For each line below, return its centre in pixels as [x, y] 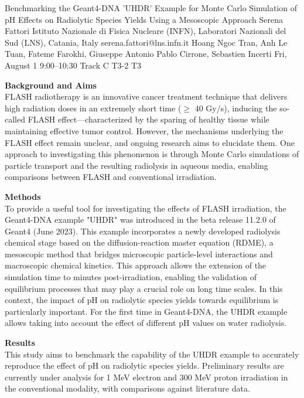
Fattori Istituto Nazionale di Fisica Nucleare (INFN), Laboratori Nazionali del [146, 31]
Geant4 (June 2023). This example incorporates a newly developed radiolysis [143, 231]
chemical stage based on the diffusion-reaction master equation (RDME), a [139, 242]
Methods [23, 196]
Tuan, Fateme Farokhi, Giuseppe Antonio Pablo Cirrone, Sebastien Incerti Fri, [146, 54]
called [15, 119]
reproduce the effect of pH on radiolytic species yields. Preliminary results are [144, 365]
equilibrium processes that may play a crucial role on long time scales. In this [144, 288]
